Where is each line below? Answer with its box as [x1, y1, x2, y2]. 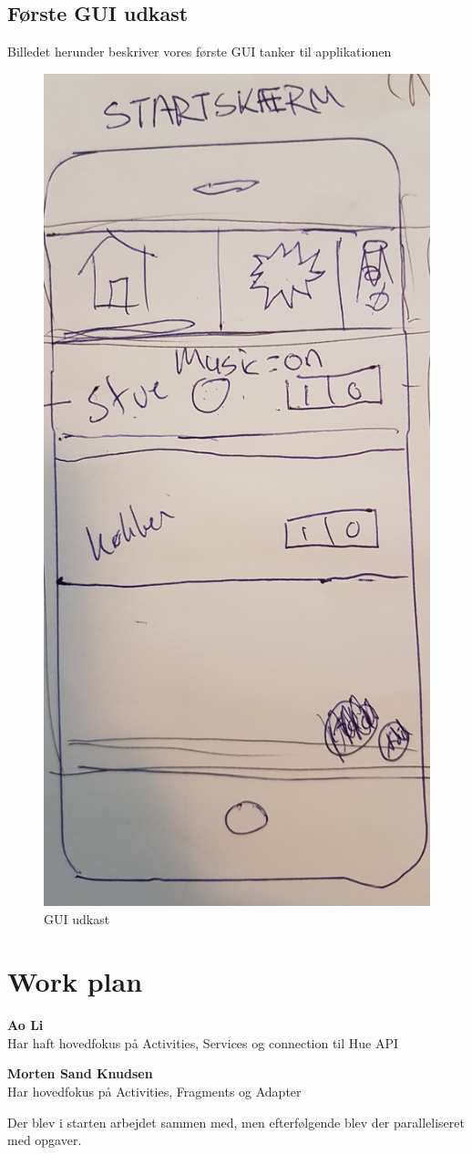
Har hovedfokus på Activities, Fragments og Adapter [7, 1082, 302, 1101]
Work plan [7, 962, 143, 1000]
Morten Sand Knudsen [7, 1064, 153, 1083]
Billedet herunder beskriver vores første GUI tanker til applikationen [7, 42, 392, 61]
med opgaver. [7, 1130, 82, 1150]
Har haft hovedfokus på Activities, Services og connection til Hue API [7, 1033, 399, 1052]
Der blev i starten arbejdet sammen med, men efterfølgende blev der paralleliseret [7, 1112, 465, 1131]
